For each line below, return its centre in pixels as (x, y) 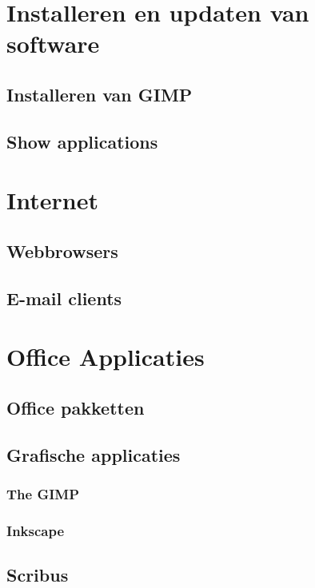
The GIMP (43, 493)
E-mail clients (64, 298)
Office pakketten (76, 407)
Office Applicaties (106, 357)
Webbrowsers (62, 250)
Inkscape (36, 530)
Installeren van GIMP (100, 94)
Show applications (82, 141)
